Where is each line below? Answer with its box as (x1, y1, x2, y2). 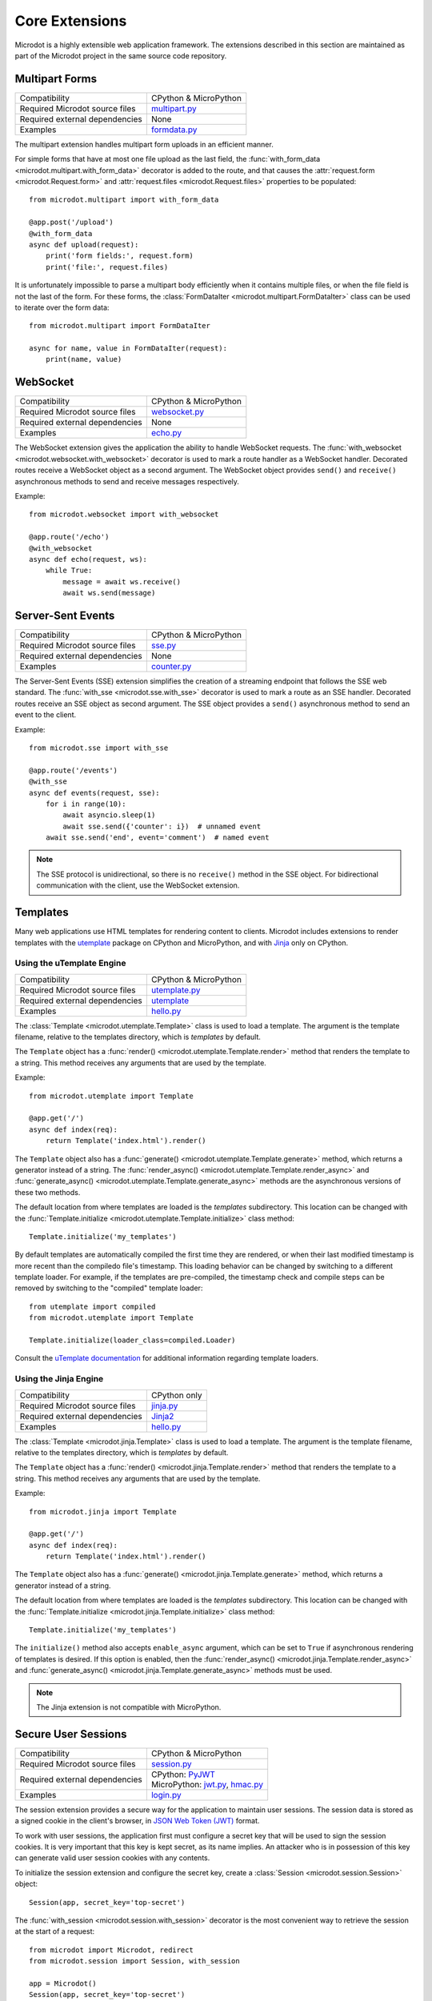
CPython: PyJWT (150, 1769, 216, 1780)
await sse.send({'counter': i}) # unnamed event (62, 821, 262, 831)
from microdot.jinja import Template (29, 1507, 178, 1516)
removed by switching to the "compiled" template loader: (14, 1283, 203, 1293)
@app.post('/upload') (29, 218, 114, 227)
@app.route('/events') (29, 765, 118, 775)
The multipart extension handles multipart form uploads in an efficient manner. (14, 139, 274, 149)
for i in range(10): (45, 799, 126, 808)
